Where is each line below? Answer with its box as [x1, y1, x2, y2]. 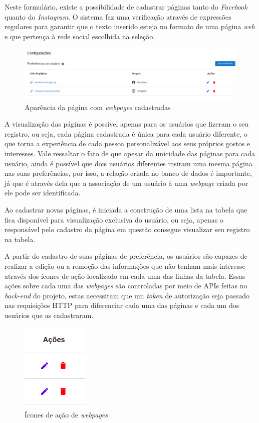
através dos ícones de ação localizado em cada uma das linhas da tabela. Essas [5, 270, 245, 281]
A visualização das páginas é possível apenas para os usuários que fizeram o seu [5, 119, 249, 129]
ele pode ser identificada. [5, 187, 81, 198]
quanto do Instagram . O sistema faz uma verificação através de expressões [5, 11, 231, 22]
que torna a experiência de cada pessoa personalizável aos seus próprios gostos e [5, 138, 250, 149]
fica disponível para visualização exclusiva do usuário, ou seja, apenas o [5, 214, 223, 225]
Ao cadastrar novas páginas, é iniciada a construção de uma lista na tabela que [5, 204, 247, 215]
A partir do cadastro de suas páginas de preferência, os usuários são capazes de [5, 251, 247, 261]
